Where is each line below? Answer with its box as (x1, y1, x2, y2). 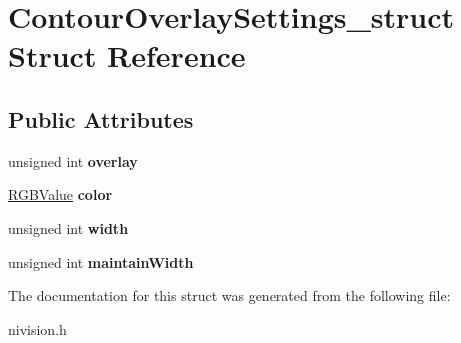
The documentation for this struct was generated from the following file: (8, 285, 451, 306)
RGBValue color (8, 184, 113, 205)
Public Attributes (8, 103, 194, 134)
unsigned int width (8, 217, 129, 238)
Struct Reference (8, 35, 246, 76)
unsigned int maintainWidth (8, 251, 194, 272)
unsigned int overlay (8, 150, 138, 171)
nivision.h (8, 318, 67, 339)
